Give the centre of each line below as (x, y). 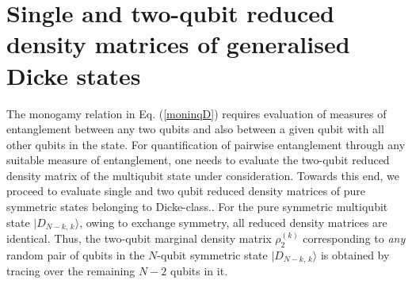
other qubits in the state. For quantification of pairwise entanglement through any (206, 144)
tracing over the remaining (71, 271)
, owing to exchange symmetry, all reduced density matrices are (233, 222)
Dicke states (74, 75)
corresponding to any (354, 238)
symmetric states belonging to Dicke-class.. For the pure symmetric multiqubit (197, 207)
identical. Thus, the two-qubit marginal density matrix (139, 238)
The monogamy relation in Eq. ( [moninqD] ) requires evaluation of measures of (196, 113)
